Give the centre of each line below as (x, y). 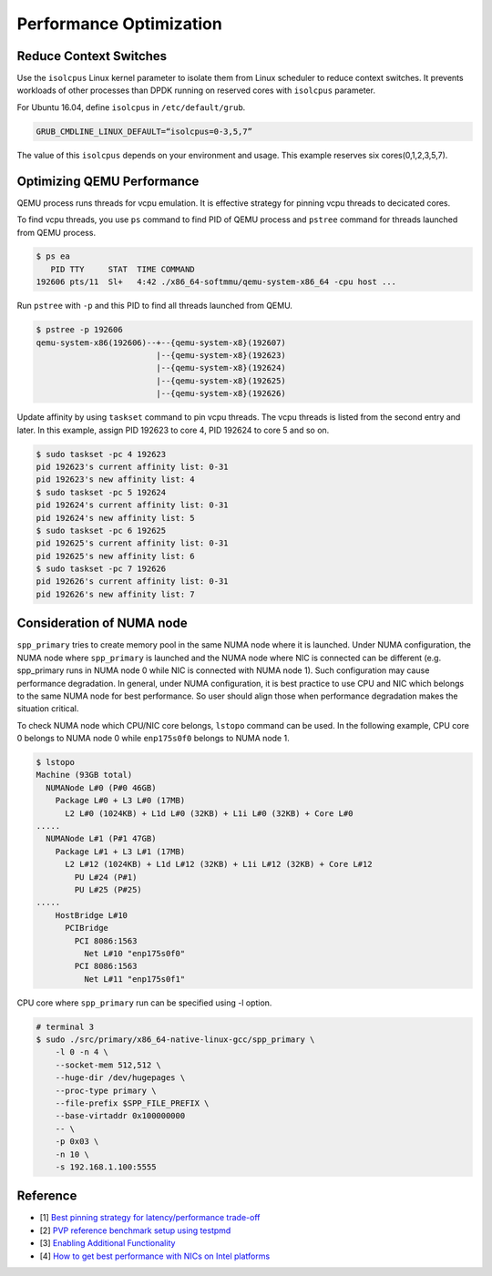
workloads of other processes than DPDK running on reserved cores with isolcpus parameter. (196, 90)
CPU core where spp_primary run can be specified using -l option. (144, 1003)
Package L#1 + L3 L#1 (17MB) (120, 851)
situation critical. (48, 709)
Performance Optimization (119, 24)
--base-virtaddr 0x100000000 (120, 1116)
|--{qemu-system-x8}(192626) (221, 393)
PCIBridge (87, 928)
